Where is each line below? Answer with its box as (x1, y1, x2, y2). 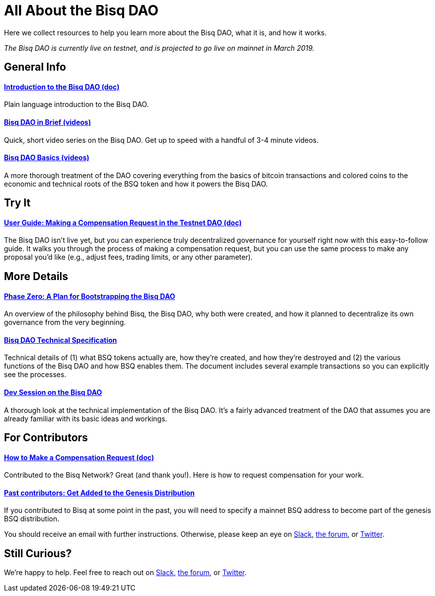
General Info (4, 61, 66, 74)
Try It (4, 197, 31, 209)
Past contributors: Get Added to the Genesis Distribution (4, 488, 195, 497)
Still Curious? (4, 547, 72, 560)
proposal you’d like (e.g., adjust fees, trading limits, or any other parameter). (4, 253, 253, 262)
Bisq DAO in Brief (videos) (4, 118, 91, 126)
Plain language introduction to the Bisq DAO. (4, 100, 149, 109)
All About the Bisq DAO (4, 2, 159, 19)
